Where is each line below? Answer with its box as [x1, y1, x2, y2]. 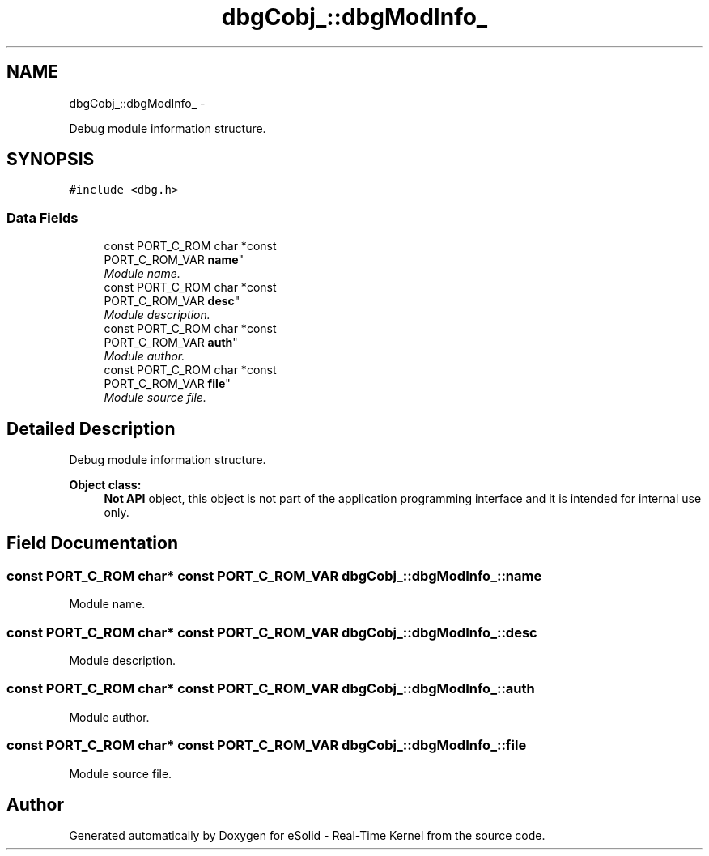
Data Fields [6, 209, 79, 226]
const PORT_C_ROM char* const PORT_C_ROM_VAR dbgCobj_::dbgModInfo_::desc [6, 624, 537, 641]
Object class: [69, 478, 142, 492]
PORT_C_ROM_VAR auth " [104, 335, 238, 350]
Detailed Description [6, 418, 176, 439]
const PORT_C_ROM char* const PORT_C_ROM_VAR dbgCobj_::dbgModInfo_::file [6, 737, 527, 754]
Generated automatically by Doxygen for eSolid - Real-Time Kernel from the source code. [69, 828, 546, 843]
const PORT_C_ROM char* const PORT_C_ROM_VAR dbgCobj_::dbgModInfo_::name [6, 567, 542, 584]
